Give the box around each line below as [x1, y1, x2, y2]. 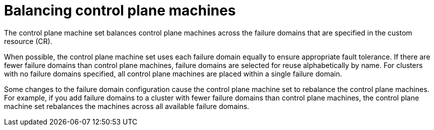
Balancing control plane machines [4, 2, 236, 19]
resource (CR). [4, 36, 52, 45]
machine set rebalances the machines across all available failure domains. [4, 101, 249, 110]
